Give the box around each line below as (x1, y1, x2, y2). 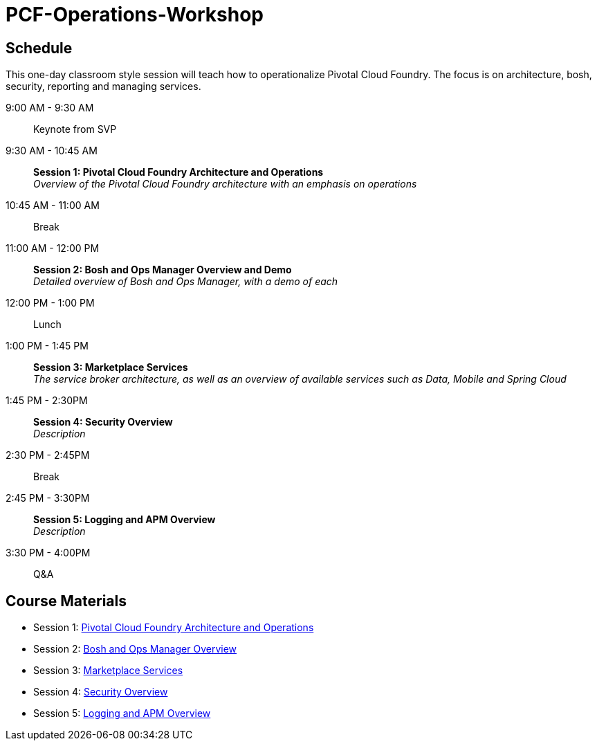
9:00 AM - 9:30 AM (6, 102, 94, 114)
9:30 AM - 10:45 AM (6, 145, 98, 157)
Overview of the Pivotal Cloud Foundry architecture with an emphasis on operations (33, 178, 417, 190)
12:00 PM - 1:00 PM (6, 297, 95, 309)
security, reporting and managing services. (6, 80, 201, 93)
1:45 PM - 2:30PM (6, 394, 88, 407)
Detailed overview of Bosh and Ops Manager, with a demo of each (33, 275, 338, 288)
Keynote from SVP (33, 123, 117, 136)
